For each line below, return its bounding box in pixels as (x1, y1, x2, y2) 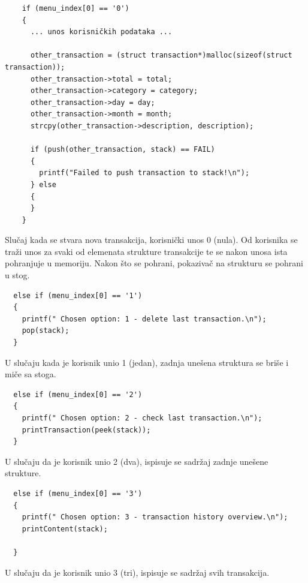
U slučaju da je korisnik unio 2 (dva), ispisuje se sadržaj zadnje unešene (5, 455, 268, 467)
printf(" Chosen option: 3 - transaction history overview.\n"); (22, 513, 288, 522)
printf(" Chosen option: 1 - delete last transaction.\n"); (22, 314, 267, 323)
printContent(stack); (22, 524, 108, 533)
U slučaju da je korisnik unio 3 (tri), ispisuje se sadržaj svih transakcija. (5, 566, 270, 578)
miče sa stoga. (5, 368, 56, 380)
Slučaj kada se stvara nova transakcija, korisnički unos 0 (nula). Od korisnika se (5, 233, 298, 246)
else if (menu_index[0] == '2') (13, 390, 143, 399)
